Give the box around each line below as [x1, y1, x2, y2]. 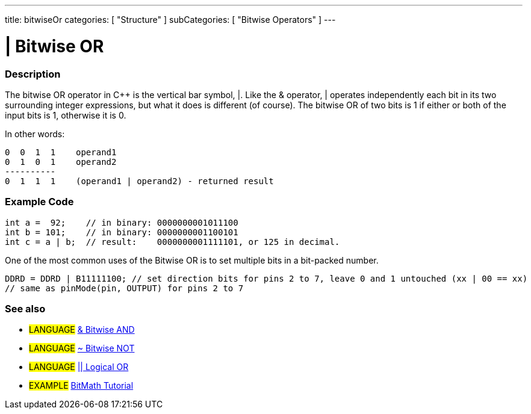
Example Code [5, 196, 74, 208]
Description [5, 67, 61, 80]
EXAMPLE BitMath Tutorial [29, 380, 134, 391]
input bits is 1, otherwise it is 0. [5, 110, 126, 120]
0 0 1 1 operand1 [5, 147, 117, 157]
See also [5, 303, 46, 315]
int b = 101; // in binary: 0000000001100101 [5, 227, 238, 237]
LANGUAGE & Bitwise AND [29, 324, 135, 335]
